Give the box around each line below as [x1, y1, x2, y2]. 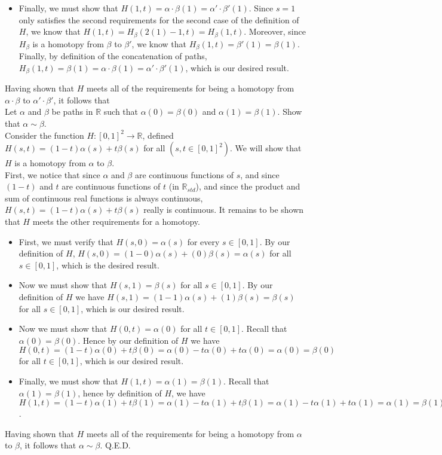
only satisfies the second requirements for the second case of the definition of [19, 13, 299, 26]
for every [187, 235, 220, 248]
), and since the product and [195, 180, 300, 193]
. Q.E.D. [100, 439, 131, 451]
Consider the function [5, 129, 84, 141]
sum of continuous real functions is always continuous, [5, 191, 203, 204]
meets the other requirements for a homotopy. [32, 215, 200, 228]
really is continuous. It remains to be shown [143, 203, 304, 216]
